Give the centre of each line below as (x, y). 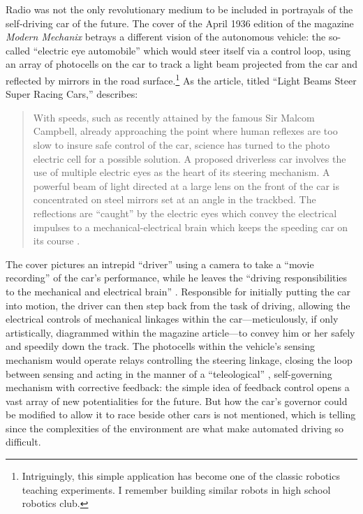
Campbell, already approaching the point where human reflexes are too (185, 131)
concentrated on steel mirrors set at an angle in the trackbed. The (175, 199)
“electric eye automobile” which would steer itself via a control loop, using (192, 50)
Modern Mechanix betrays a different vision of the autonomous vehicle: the (166, 37)
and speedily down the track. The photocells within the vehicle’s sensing (160, 346)
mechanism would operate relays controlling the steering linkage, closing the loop (179, 359)
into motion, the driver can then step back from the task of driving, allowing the (178, 305)
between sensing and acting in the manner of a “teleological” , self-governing (169, 373)
